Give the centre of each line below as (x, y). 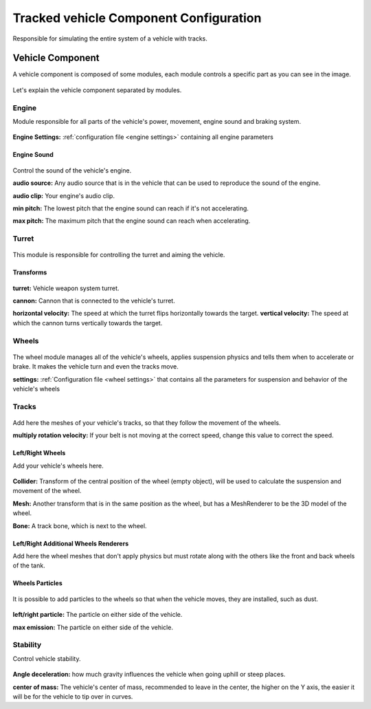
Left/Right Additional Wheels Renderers (71, 543)
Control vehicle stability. (47, 658)
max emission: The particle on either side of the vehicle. (93, 627)
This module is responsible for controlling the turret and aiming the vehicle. (119, 255)
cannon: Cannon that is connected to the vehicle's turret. (94, 301)
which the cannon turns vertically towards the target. (88, 323)
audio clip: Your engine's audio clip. (64, 195)
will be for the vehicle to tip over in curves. (73, 696)
